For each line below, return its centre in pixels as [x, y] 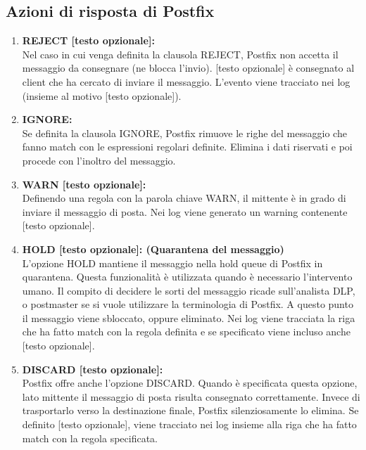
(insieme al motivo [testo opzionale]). [102, 95]
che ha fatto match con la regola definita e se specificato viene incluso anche [186, 332]
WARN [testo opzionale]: [84, 184]
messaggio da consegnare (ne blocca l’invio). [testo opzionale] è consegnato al [188, 68]
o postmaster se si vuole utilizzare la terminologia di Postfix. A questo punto [188, 304]
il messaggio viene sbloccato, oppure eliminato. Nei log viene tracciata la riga [189, 317]
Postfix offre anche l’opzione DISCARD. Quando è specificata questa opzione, [190, 383]
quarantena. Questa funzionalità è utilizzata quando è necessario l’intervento [187, 277]
